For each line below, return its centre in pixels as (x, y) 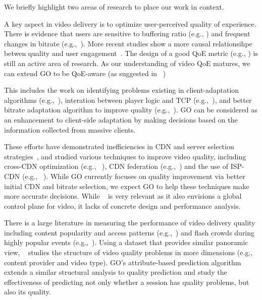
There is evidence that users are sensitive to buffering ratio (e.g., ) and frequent (127, 34)
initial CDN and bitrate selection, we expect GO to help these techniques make (127, 186)
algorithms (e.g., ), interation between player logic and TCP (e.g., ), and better (128, 100)
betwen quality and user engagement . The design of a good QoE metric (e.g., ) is (131, 53)
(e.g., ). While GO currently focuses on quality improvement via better (134, 176)
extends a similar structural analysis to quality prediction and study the (116, 272)
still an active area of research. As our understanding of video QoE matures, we (127, 63)
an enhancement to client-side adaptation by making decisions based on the (121, 119)
